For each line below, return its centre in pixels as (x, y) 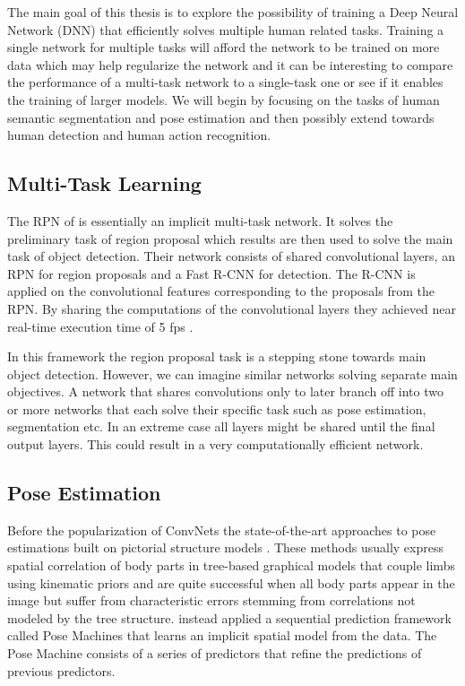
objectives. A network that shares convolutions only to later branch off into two (225, 391)
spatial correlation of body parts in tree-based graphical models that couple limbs (231, 565)
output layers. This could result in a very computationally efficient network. (215, 444)
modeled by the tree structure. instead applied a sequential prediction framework (229, 617)
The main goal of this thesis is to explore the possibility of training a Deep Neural (233, 12)
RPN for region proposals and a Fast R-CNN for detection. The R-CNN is (211, 273)
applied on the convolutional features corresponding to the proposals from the (221, 291)
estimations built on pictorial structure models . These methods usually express (225, 547)
